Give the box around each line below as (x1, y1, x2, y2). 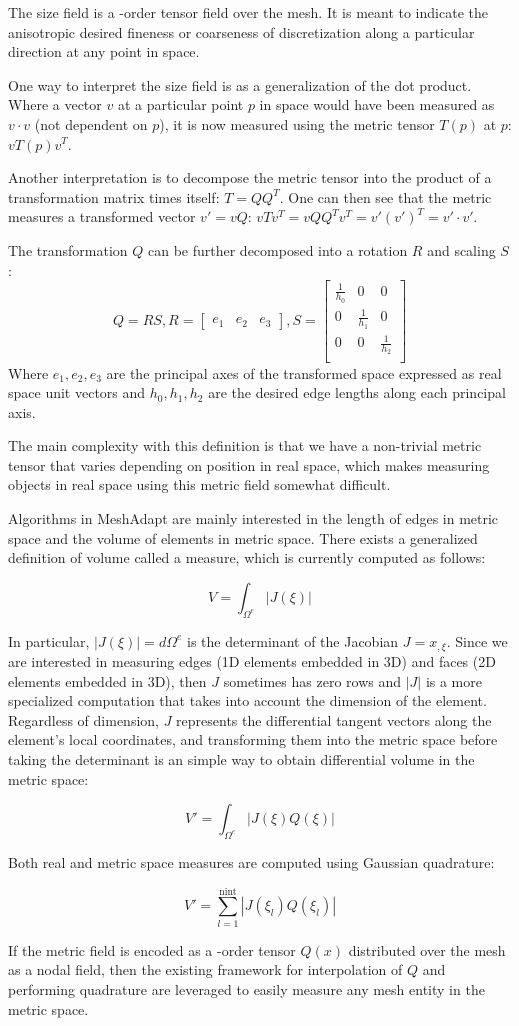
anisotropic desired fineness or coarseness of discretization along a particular (8, 21, 475, 42)
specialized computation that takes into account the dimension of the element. (8, 690, 487, 711)
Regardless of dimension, (8, 709, 159, 730)
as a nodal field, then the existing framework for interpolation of (8, 959, 403, 980)
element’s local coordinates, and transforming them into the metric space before (8, 729, 498, 750)
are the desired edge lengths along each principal (208, 382, 506, 403)
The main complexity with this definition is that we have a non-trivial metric (8, 435, 482, 456)
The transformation (8, 239, 128, 260)
